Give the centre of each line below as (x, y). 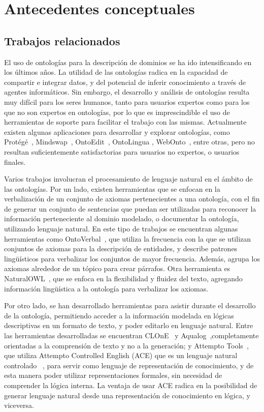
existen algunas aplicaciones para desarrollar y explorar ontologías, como (117, 131)
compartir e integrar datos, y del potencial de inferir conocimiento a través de (125, 82)
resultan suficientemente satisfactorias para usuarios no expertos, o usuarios (122, 151)
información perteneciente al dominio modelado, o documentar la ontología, (122, 218)
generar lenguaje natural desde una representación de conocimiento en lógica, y (127, 395)
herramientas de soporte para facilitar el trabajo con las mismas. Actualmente (125, 122)
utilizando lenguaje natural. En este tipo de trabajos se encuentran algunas (121, 229)
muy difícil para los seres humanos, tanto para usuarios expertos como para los (127, 101)
